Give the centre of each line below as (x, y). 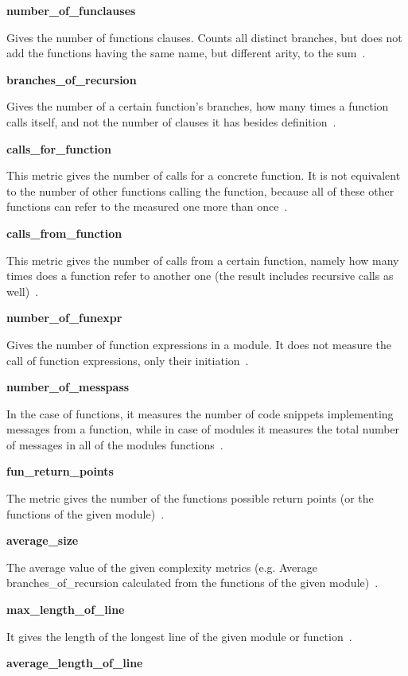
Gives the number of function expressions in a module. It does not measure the (199, 344)
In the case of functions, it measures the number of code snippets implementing (200, 413)
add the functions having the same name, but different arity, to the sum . (186, 53)
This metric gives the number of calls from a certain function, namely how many (203, 260)
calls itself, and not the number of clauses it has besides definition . (171, 121)
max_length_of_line (66, 610)
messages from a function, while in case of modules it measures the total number (203, 429)
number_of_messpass (68, 387)
